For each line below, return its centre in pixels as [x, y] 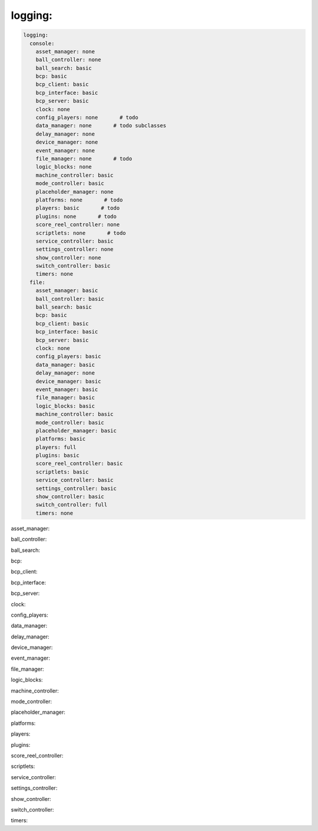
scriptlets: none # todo [81, 233]
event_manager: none [65, 150]
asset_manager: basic [67, 291]
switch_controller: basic [73, 266]
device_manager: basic [68, 381]
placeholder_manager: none [75, 192]
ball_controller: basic [70, 299]
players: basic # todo [78, 208]
